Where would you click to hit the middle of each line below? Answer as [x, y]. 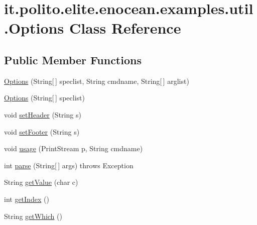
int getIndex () [27, 199]
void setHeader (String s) [43, 114]
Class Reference [125, 28]
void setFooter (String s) [42, 131]
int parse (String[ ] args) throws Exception [69, 165]
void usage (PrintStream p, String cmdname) [74, 148]
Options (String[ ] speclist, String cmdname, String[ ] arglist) [97, 81]
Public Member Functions [73, 60]
